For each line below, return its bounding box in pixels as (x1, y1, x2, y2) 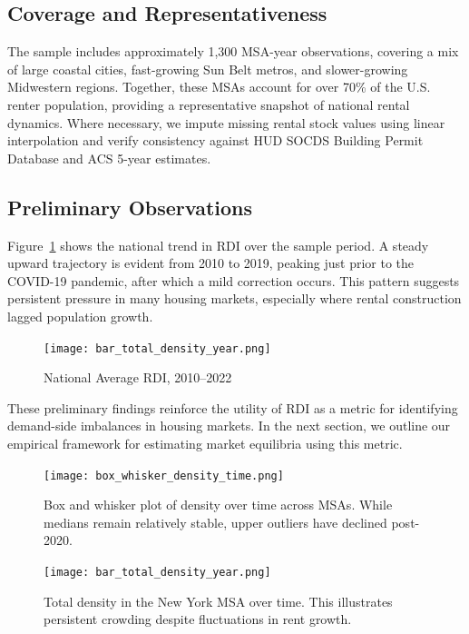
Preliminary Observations (7, 193, 253, 221)
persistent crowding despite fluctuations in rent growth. (44, 609, 352, 629)
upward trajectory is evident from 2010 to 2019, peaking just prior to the (7, 253, 415, 272)
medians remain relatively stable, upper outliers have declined (44, 512, 387, 531)
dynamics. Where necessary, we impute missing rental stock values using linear (7, 113, 445, 132)
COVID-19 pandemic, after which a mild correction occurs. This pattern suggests (7, 271, 460, 290)
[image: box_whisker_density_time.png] (44, 469, 284, 482)
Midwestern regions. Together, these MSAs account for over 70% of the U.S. (7, 77, 431, 96)
